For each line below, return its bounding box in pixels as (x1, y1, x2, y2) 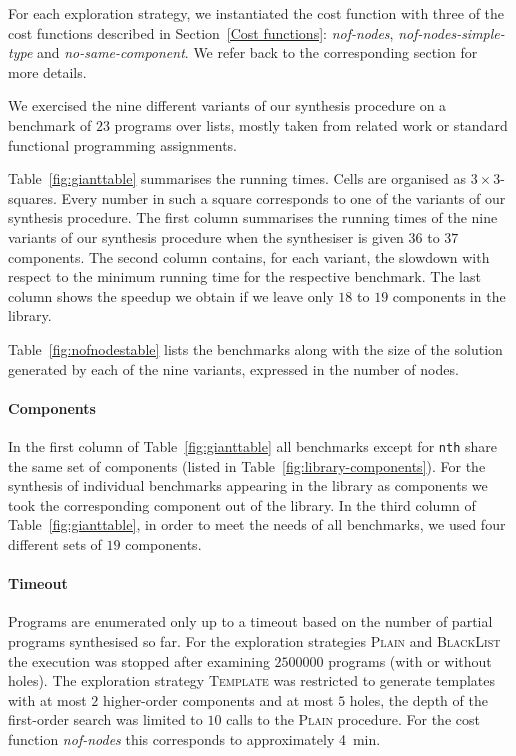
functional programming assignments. (8, 134, 237, 155)
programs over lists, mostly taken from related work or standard (114, 114, 508, 135)
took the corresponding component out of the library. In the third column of (8, 494, 476, 515)
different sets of (8, 533, 102, 554)
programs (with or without (328, 650, 492, 671)
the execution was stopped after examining (8, 650, 270, 671)
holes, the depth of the (349, 689, 488, 710)
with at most (8, 689, 87, 710)
